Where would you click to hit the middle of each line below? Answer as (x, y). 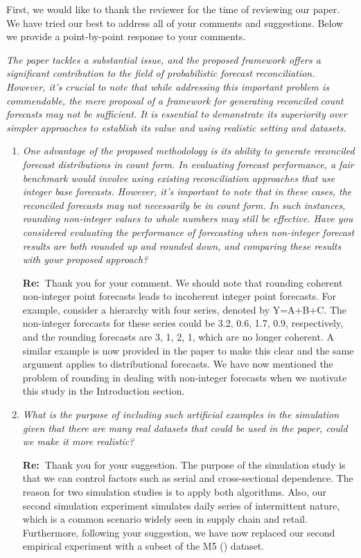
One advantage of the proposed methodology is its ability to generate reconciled (188, 151)
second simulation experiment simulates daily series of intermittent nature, (181, 505)
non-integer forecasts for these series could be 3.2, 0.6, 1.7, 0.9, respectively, (183, 323)
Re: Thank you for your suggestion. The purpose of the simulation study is (184, 464)
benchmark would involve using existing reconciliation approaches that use (179, 178)
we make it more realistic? (78, 441)
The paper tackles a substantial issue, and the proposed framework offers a (164, 59)
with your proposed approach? (85, 259)
